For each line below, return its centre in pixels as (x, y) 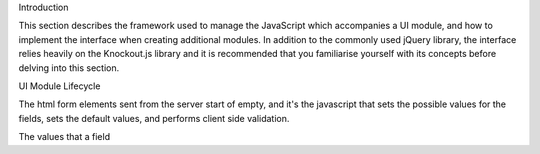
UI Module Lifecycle (59, 86)
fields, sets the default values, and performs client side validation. (154, 118)
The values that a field (64, 137)
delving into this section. (69, 67)
